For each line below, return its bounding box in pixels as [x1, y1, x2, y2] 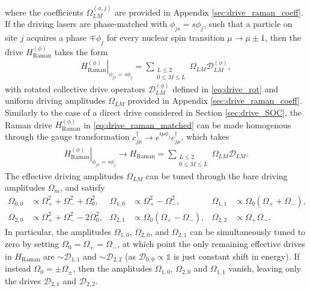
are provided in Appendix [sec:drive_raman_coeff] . [115, 5, 303, 18]
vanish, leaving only [228, 262, 301, 275]
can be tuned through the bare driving [145, 169, 288, 182]
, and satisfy [59, 181, 105, 194]
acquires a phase [26, 31, 87, 44]
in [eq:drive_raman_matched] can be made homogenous [84, 118, 291, 131]
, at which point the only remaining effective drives [117, 237, 305, 250]
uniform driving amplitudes [5, 94, 106, 107]
